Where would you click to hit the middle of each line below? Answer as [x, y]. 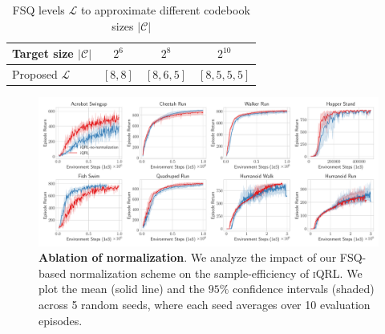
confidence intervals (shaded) [303, 289]
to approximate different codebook [165, 10]
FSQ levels [38, 10]
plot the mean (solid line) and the [122, 289]
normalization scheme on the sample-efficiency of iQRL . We [216, 273]
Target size [43, 53]
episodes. [61, 320]
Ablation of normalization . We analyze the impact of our [188, 257]
